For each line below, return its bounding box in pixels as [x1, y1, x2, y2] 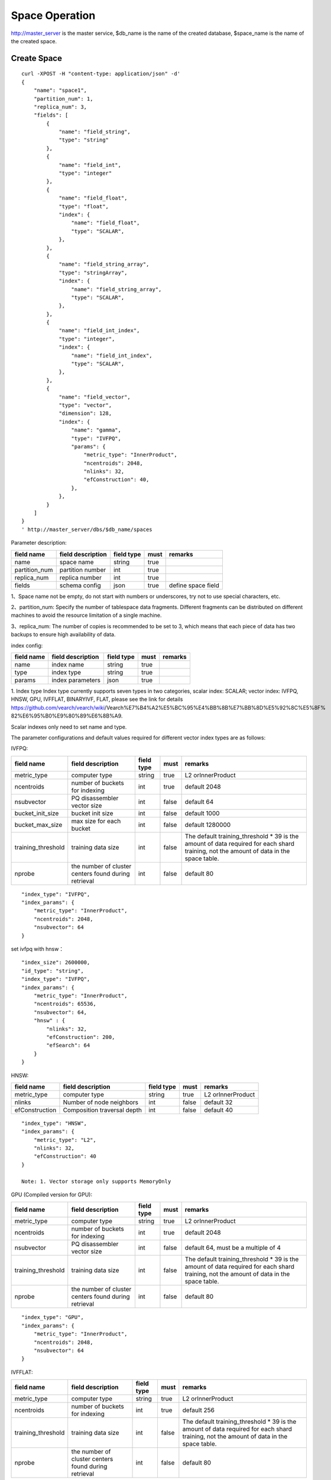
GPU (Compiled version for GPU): [11, 1191, 93, 1198]
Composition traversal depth [63, 1106, 142, 1114]
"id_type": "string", [21, 967, 84, 974]
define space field [168, 581, 220, 589]
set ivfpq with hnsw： [11, 945, 64, 953]
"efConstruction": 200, [46, 1034, 115, 1040]
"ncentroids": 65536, [33, 1000, 97, 1008]
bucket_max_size [14, 821, 63, 829]
